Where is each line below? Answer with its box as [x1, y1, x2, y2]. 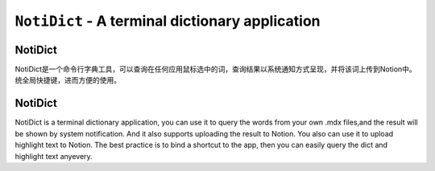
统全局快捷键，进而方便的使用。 [14, 75, 121, 85]
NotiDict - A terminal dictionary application [14, 12, 321, 30]
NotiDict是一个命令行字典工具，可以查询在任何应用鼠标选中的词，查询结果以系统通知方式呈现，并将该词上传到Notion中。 [14, 64, 416, 74]
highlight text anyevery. [14, 151, 93, 161]
